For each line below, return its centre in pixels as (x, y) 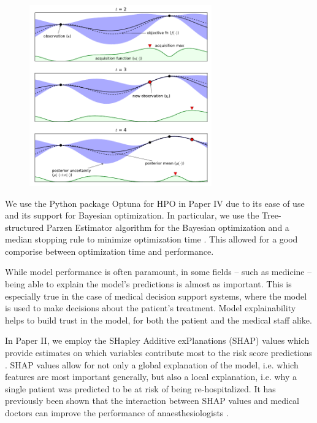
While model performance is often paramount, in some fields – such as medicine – (158, 272)
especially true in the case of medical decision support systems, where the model (156, 296)
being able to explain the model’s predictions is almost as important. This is (148, 284)
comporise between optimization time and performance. (109, 251)
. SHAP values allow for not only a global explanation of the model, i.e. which (152, 364)
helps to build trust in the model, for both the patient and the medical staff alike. (158, 320)
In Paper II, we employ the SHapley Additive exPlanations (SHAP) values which (157, 340)
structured (25, 227)
